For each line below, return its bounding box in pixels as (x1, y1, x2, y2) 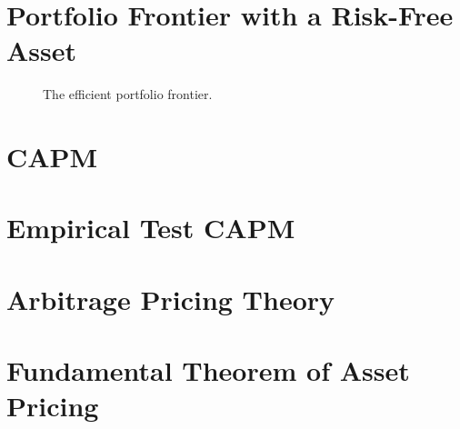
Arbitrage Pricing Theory (6, 280, 335, 317)
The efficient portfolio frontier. (43, 85, 213, 104)
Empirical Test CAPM (6, 209, 295, 246)
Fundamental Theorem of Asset (6, 352, 410, 389)
